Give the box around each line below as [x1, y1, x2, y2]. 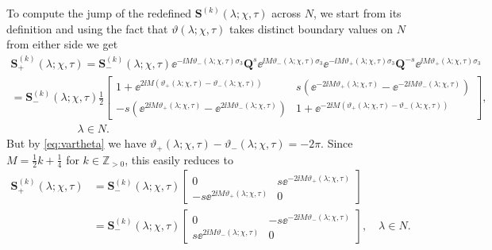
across [271, 5, 302, 21]
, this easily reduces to [125, 151, 233, 167]
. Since [321, 135, 353, 152]
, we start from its [313, 5, 402, 21]
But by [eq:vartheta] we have [6, 135, 147, 152]
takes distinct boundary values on [229, 20, 394, 37]
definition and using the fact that [6, 20, 168, 37]
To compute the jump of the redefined [6, 5, 191, 21]
